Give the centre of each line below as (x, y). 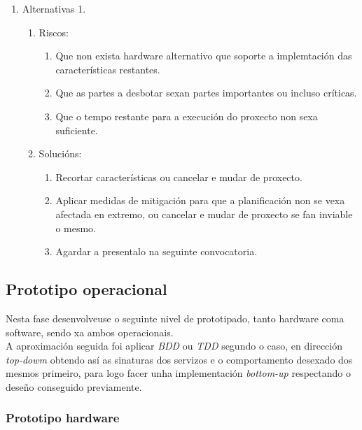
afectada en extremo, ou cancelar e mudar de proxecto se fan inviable (204, 214)
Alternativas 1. (54, 8)
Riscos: (54, 32)
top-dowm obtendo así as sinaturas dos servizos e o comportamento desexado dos (179, 359)
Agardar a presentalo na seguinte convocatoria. (156, 251)
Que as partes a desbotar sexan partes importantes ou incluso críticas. (206, 93)
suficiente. (77, 130)
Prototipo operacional (86, 289)
